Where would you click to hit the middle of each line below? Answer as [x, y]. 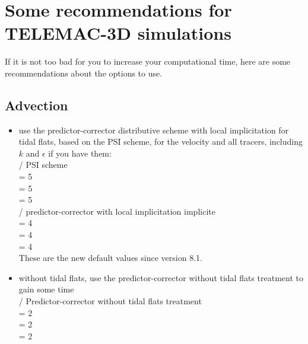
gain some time [46, 289]
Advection [36, 105]
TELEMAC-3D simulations [118, 33]
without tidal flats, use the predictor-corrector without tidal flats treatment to [161, 277]
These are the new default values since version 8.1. [110, 258]
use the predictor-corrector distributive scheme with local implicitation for [154, 130]
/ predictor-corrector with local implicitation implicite [117, 211]
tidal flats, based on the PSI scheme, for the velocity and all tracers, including [161, 141]
